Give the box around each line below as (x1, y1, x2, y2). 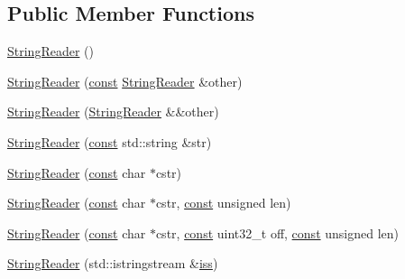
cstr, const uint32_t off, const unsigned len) (155, 223, 399, 242)
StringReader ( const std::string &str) (7, 132, 212, 151)
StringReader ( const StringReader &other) (7, 71, 243, 90)
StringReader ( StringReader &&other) (7, 102, 219, 121)
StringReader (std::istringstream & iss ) (7, 254, 218, 273)
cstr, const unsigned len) (155, 193, 291, 212)
